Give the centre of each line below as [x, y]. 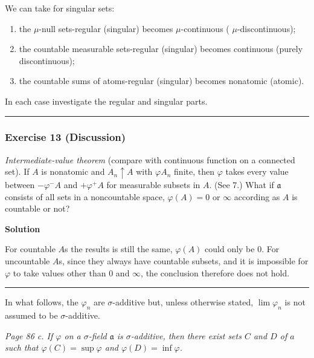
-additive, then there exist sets [186, 335]
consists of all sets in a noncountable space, [85, 196]
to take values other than [59, 272]
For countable [30, 249]
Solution [23, 228]
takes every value [257, 171]
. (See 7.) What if [242, 185]
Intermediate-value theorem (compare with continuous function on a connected [150, 159]
